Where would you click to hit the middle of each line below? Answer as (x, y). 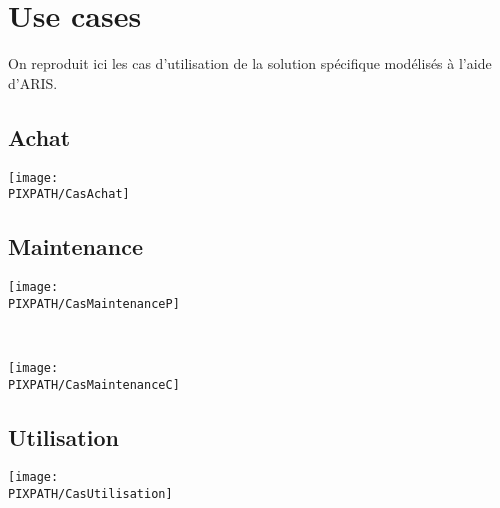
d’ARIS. (33, 82)
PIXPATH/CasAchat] (69, 194)
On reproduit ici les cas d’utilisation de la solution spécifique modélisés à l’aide (250, 63)
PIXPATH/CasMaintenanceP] (94, 303)
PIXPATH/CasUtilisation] (90, 494)
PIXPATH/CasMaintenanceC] (94, 384)
